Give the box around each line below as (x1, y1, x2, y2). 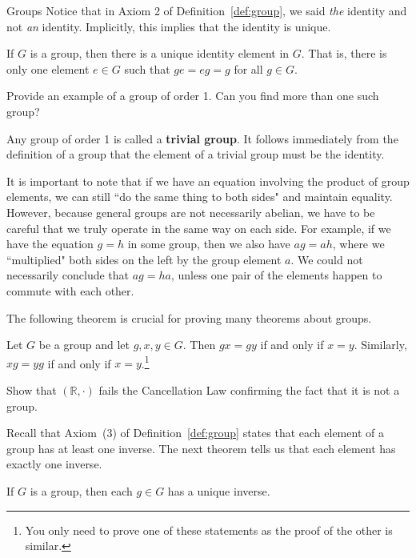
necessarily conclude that (6, 267, 130, 283)
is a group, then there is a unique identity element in (30, 45, 290, 62)
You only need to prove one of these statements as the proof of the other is (25, 521, 393, 538)
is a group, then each (30, 482, 133, 499)
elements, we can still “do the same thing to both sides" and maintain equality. (6, 188, 393, 205)
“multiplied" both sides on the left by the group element (6, 251, 282, 267)
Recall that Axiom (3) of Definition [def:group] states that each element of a (6, 424, 384, 441)
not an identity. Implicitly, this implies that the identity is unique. (6, 18, 331, 34)
